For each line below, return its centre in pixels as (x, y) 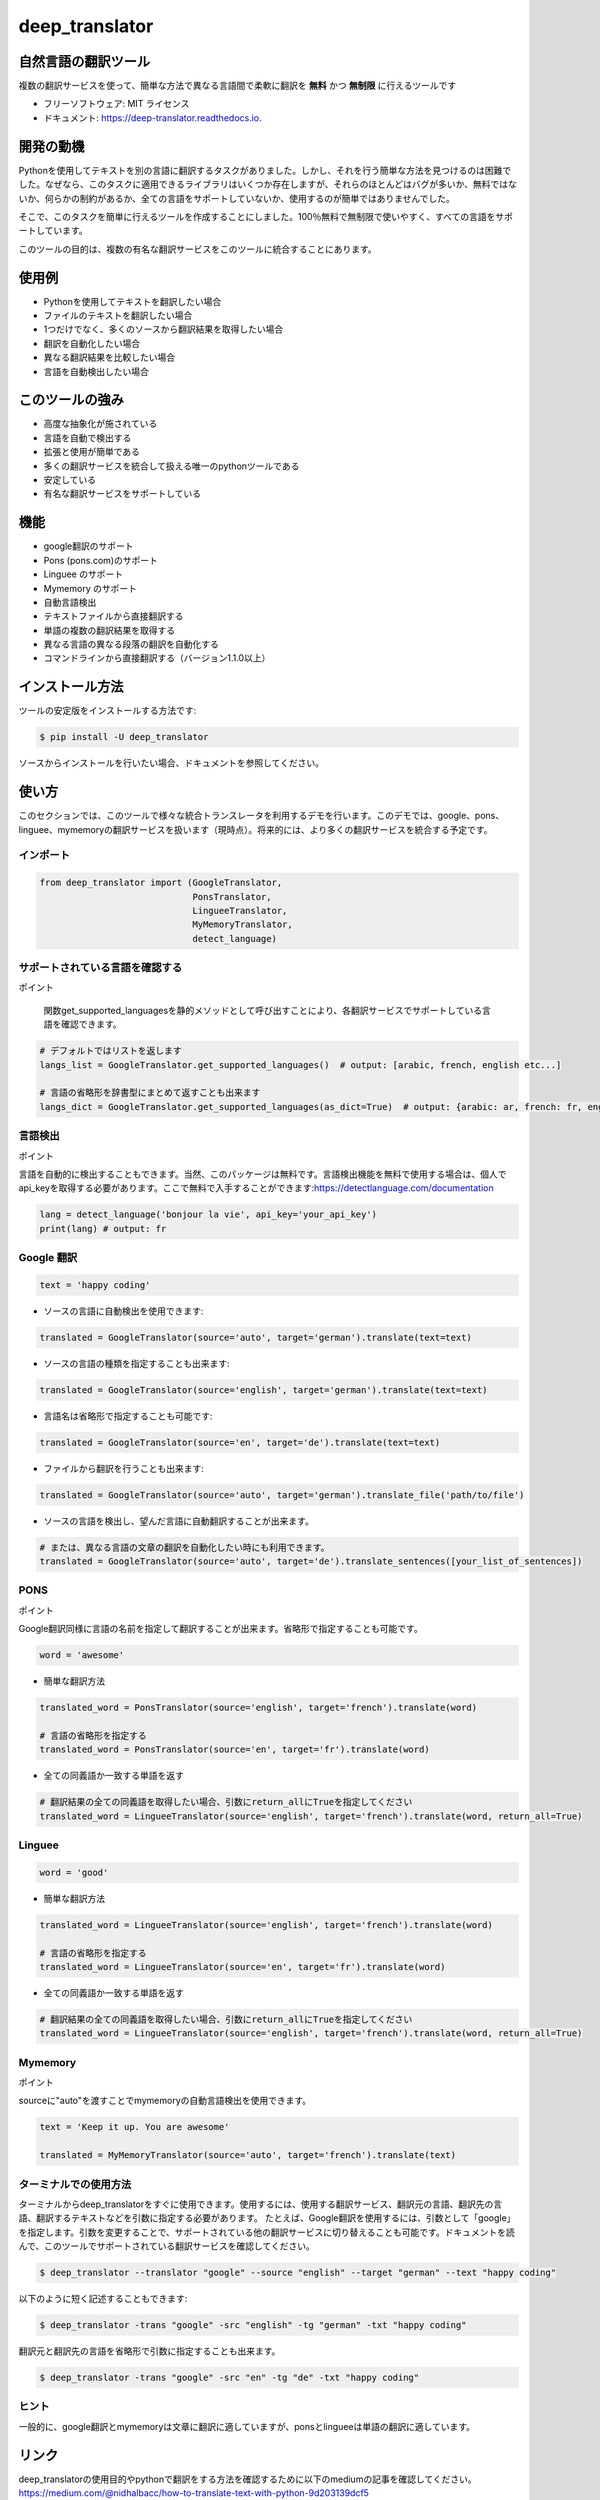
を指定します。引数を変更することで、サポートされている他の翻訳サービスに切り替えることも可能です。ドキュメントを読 (266, 2232)
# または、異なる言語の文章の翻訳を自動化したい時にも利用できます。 (184, 1547)
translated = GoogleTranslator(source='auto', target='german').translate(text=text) (255, 1337)
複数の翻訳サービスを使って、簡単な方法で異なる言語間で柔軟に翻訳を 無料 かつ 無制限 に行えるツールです (237, 86)
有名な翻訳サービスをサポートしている (122, 494)
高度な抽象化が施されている (100, 424)
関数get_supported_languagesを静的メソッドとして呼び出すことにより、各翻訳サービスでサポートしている (263, 1010)
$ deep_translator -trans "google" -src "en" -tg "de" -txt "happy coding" (229, 2378)
